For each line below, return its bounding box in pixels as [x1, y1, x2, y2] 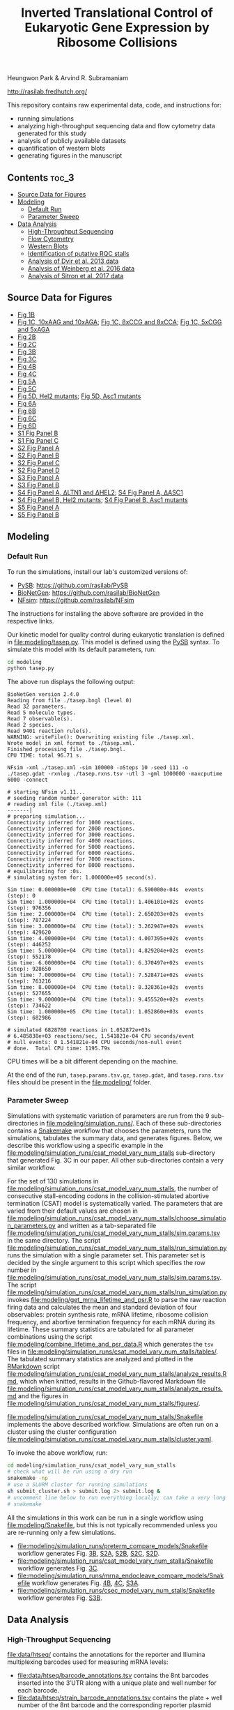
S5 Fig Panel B [17, 510, 59, 519]
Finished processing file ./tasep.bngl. [7, 746, 127, 753]
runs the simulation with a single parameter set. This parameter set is [7, 1250, 205, 1259]
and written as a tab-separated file [56, 1221, 157, 1229]
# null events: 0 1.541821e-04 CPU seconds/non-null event [7, 1039, 182, 1046]
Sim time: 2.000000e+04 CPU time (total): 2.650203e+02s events [7, 911, 204, 918]
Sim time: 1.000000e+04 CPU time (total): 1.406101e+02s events [7, 898, 204, 906]
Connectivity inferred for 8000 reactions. [7, 862, 136, 869]
